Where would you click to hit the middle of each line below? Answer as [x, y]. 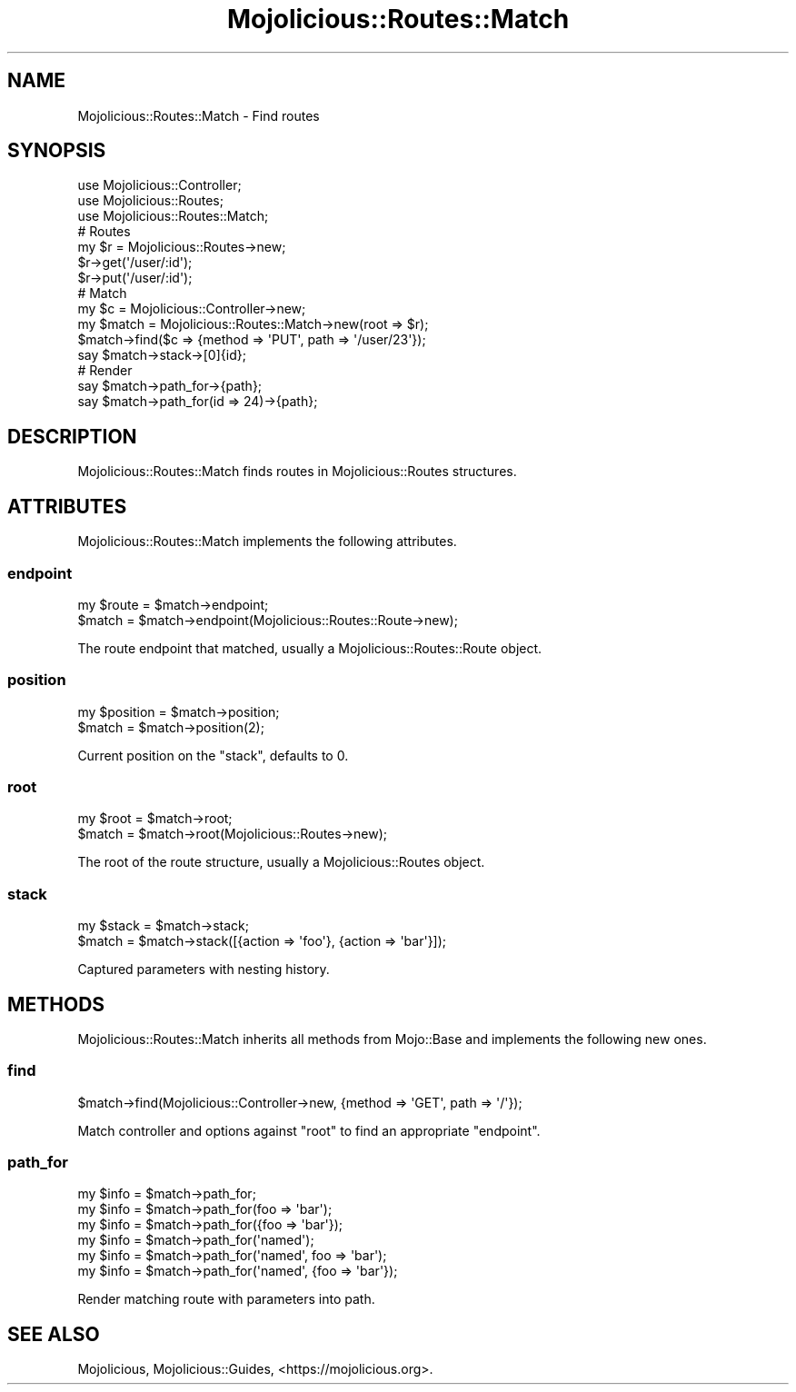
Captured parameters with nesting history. [204, 969]
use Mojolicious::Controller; [159, 185]
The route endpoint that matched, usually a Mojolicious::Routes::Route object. [310, 648]
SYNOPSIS [57, 151]
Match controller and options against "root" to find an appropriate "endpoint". [309, 1130]
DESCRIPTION [72, 436]
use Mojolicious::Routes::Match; [173, 216]
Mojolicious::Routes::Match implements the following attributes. [267, 542]
